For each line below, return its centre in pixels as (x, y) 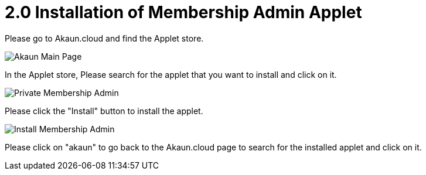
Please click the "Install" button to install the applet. (104, 111)
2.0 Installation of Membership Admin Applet (183, 12)
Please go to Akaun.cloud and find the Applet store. (104, 38)
